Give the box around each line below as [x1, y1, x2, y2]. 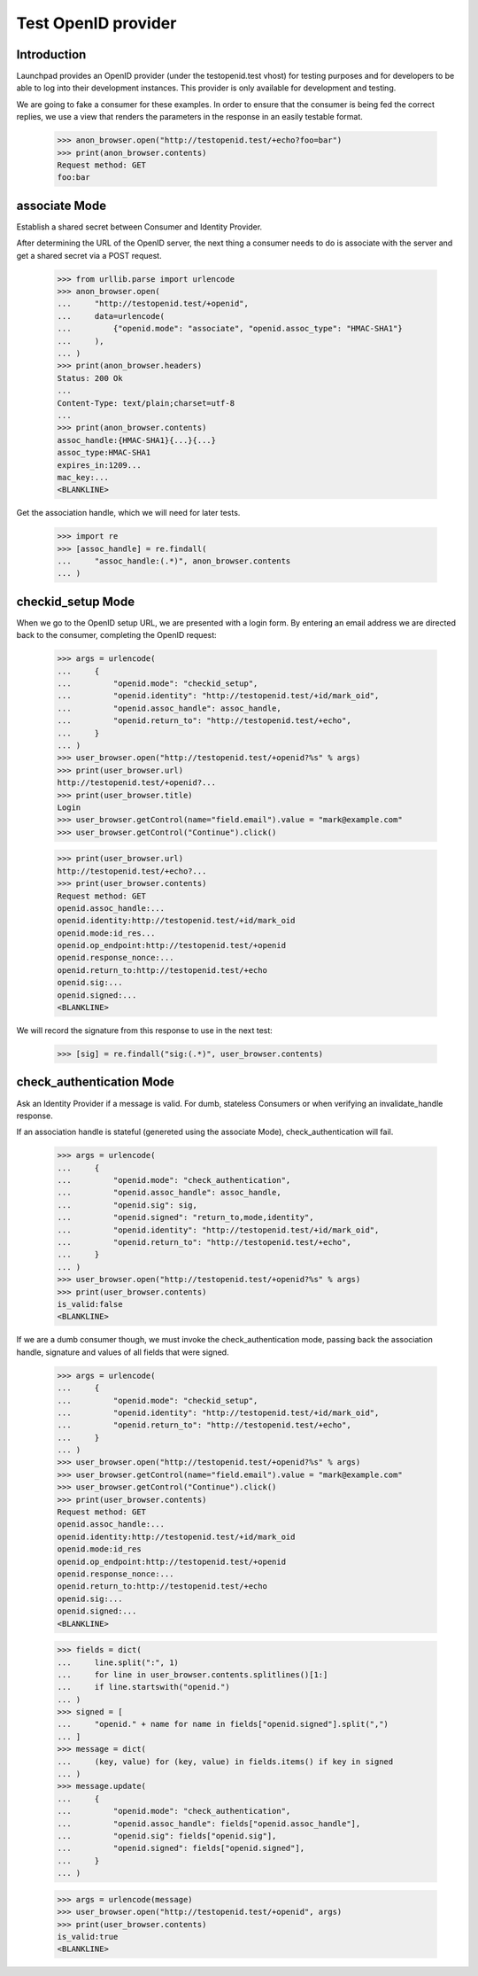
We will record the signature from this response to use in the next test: [16, 1025, 274, 1036]
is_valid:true [57, 1932, 119, 1941]
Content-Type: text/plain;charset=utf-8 [57, 398, 235, 408]
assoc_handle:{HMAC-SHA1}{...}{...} [57, 435, 217, 445]
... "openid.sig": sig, [57, 1200, 198, 1210]
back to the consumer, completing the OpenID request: [16, 630, 217, 641]
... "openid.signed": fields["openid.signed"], [57, 1843, 305, 1854]
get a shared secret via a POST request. [16, 250, 163, 261]
